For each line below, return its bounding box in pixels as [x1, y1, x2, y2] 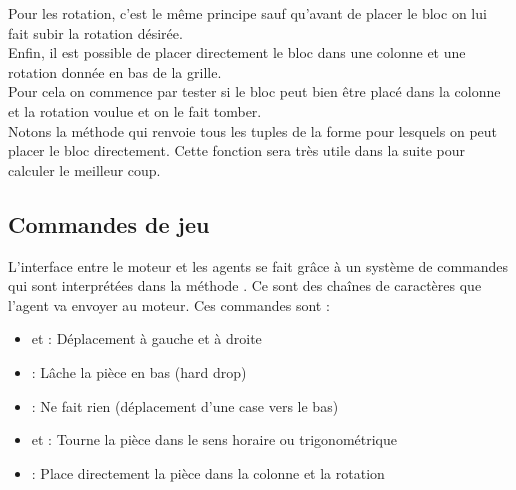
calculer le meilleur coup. [8, 159, 161, 180]
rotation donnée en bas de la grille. [8, 61, 222, 82]
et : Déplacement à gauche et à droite [31, 328, 262, 349]
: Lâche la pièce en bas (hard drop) [31, 361, 247, 382]
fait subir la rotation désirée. [8, 22, 183, 43]
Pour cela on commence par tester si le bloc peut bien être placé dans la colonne [8, 81, 501, 102]
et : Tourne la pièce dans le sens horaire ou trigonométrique [31, 429, 397, 450]
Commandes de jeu [8, 208, 210, 239]
